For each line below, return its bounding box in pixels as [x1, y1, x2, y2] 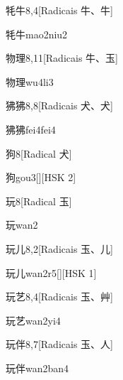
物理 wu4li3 [6, 74, 54, 89]
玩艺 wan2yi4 [6, 313, 61, 327]
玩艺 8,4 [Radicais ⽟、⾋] [6, 289, 113, 304]
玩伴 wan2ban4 [6, 360, 69, 375]
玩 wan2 [6, 217, 38, 232]
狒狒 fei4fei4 [6, 121, 56, 136]
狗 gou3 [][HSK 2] [6, 170, 76, 185]
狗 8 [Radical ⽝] [6, 146, 72, 161]
